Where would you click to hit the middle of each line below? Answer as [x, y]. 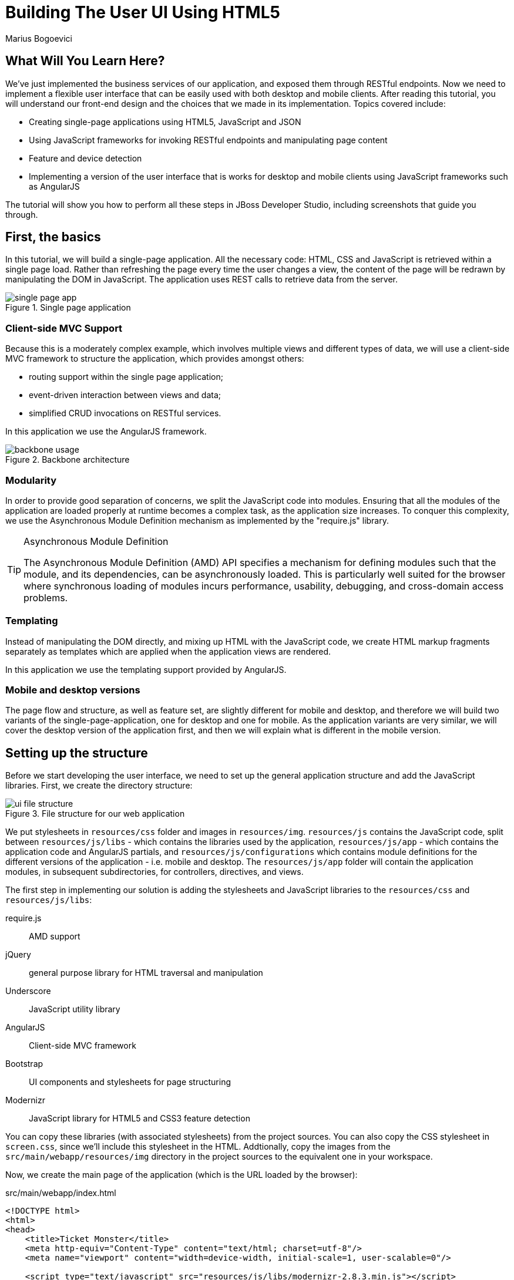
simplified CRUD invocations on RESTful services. [125, 413]
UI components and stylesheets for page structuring [130, 1082]
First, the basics [53, 237]
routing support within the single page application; [126, 377]
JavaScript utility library [75, 1009]
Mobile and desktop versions [73, 690]
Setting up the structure [77, 753]
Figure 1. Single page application [68, 308]
